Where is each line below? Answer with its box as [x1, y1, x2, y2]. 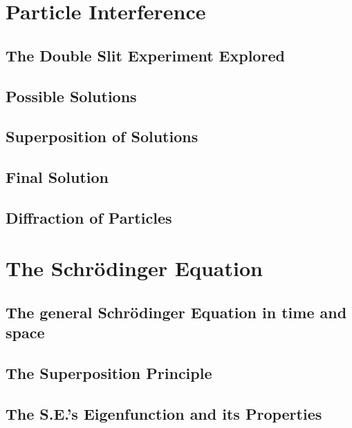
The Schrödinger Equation [6, 254, 263, 282]
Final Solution [6, 166, 109, 188]
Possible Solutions [6, 85, 137, 106]
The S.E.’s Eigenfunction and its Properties [6, 403, 322, 424]
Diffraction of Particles [6, 206, 172, 228]
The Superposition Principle [6, 362, 212, 384]
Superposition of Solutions [6, 126, 198, 147]
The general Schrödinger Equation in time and [6, 302, 347, 323]
